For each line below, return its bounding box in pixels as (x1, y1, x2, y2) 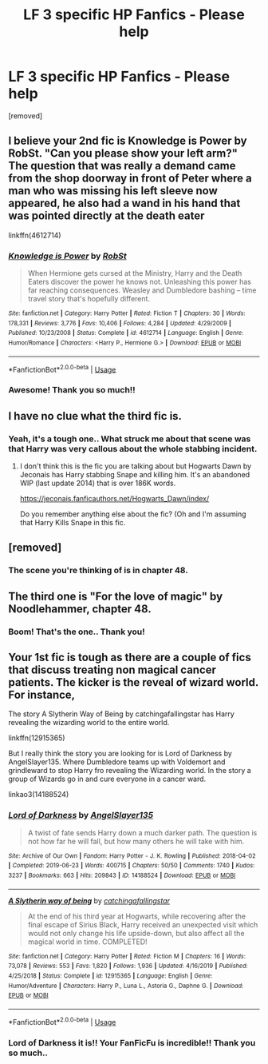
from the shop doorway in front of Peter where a (8, 172, 253, 185)
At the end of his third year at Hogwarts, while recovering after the (27, 911, 246, 921)
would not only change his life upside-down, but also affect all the (27, 928, 245, 938)
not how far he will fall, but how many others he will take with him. (27, 836, 245, 846)
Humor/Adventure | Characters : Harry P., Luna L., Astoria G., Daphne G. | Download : (8, 982, 244, 990)
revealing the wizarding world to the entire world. (8, 718, 170, 727)
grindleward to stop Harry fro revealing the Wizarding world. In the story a (8, 766, 251, 775)
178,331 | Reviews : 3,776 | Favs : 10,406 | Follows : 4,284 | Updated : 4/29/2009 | (8, 319, 231, 327)
